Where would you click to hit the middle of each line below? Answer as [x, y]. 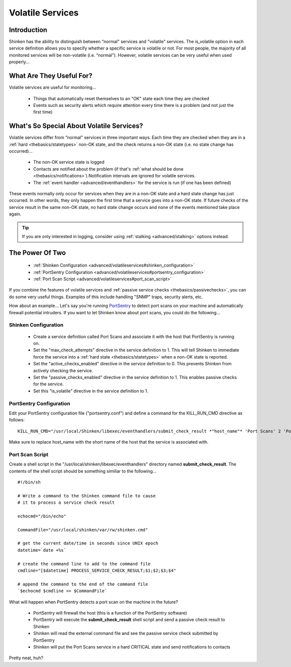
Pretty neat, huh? [26, 658]
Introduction [28, 30]
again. [15, 214]
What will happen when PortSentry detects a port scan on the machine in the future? [93, 602]
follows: [17, 420]
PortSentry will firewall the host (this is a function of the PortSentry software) [110, 613]
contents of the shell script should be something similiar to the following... [83, 471]
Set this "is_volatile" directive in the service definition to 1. [91, 391]
